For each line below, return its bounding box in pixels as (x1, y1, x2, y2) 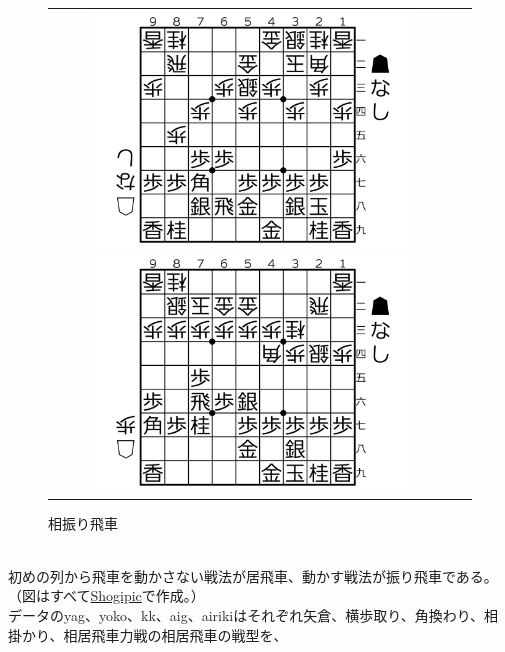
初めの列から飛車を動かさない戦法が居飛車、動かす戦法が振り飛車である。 (8, 565, 498, 586)
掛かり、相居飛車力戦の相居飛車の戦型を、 (8, 624, 288, 645)
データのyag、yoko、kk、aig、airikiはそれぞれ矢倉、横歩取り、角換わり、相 (8, 605, 499, 625)
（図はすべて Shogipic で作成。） (8, 585, 205, 606)
